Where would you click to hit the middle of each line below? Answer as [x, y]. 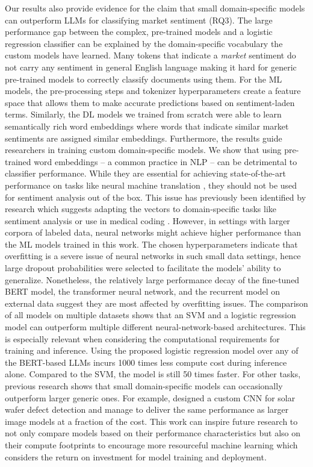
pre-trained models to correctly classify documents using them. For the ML [144, 79]
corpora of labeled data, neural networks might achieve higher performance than [153, 232]
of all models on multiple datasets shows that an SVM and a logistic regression [150, 315]
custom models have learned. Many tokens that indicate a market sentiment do [150, 55]
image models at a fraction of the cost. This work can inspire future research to [151, 421]
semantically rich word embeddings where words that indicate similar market [147, 126]
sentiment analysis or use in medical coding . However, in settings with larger [147, 220]
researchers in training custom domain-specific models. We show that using [143, 150]
